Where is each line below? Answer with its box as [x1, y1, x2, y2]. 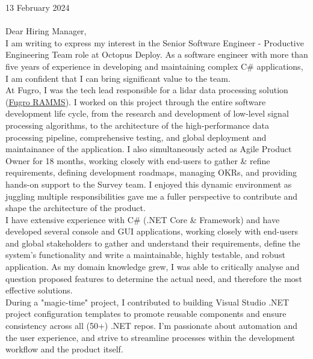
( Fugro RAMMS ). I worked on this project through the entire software [5, 95, 266, 108]
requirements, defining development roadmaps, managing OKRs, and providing [5, 166, 297, 179]
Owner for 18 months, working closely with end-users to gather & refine [5, 154, 270, 167]
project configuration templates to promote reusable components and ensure [5, 307, 287, 320]
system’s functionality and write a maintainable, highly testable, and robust [5, 248, 285, 261]
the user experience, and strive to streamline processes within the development [5, 331, 296, 343]
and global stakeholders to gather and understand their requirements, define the [5, 236, 300, 249]
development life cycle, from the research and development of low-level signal [5, 107, 289, 120]
